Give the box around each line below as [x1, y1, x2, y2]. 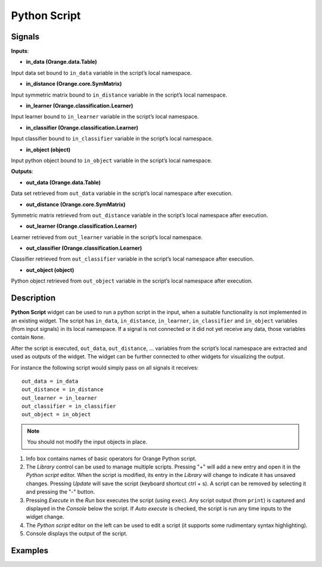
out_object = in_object [21, 411, 91, 418]
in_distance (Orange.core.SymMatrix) [26, 80, 122, 88]
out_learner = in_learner [21, 394, 98, 401]
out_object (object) [26, 266, 75, 274]
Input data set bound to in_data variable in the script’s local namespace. [11, 69, 192, 76]
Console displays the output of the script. [26, 530, 128, 537]
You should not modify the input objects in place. [27, 438, 147, 445]
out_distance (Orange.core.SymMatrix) [26, 200, 126, 208]
